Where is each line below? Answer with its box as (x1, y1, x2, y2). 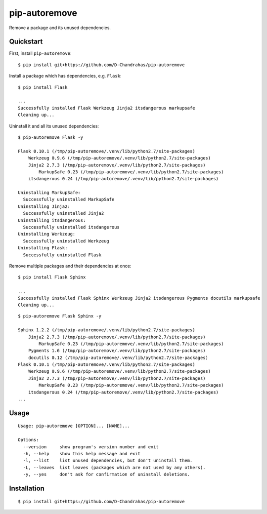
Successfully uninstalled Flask (23, 252, 101, 258)
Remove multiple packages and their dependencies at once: (9, 263, 132, 269)
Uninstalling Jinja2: (18, 203, 70, 209)
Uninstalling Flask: (18, 245, 68, 251)
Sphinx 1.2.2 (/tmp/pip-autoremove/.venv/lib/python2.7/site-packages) (18, 327, 195, 333)
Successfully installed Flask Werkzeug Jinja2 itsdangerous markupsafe (18, 105, 195, 111)
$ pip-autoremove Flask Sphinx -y (18, 314, 101, 319)
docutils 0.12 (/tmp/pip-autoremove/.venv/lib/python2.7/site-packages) (28, 355, 209, 360)
